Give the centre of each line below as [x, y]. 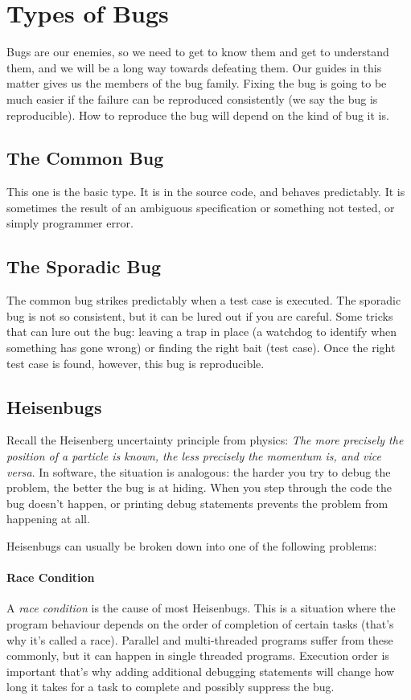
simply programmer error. [70, 223]
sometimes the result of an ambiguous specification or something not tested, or [201, 207]
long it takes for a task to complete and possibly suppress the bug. [171, 687]
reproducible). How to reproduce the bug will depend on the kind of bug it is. [198, 115]
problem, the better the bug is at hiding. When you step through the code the [199, 487]
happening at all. [48, 519]
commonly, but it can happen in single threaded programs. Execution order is [198, 655]
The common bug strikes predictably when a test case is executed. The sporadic [204, 300]
